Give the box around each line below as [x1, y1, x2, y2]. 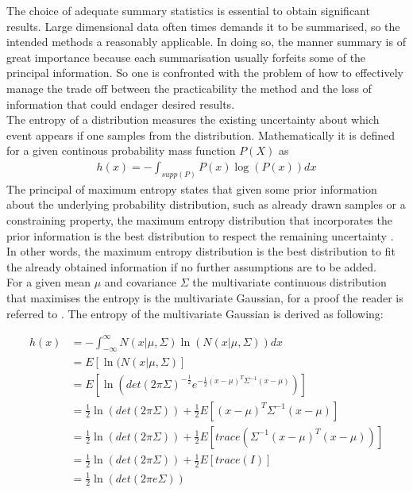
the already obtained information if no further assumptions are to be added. [6, 258, 376, 275]
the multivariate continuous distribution [192, 274, 387, 290]
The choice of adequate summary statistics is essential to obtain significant [6, 2, 370, 18]
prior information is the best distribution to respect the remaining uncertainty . [6, 227, 394, 244]
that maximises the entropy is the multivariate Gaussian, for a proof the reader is [6, 289, 403, 306]
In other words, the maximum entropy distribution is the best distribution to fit [6, 243, 396, 259]
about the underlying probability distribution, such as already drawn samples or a [6, 196, 406, 213]
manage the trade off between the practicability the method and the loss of [6, 79, 372, 96]
